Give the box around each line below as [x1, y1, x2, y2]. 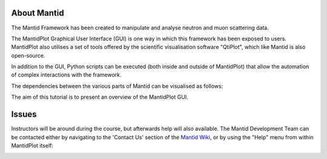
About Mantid [11, 8, 64, 18]
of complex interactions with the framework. [11, 71, 122, 78]
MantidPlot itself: [11, 142, 54, 149]
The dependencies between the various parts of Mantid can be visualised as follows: [11, 82, 223, 90]
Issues [11, 109, 37, 120]
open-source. [11, 52, 45, 59]
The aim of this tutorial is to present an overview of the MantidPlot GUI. [11, 93, 188, 101]
